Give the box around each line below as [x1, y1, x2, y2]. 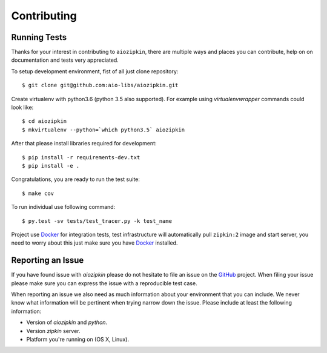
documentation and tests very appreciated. [11, 56, 119, 64]
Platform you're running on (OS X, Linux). [26, 335, 130, 343]
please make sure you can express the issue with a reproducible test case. [11, 279, 197, 287]
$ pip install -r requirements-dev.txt [22, 154, 140, 160]
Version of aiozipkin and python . [26, 318, 108, 326]
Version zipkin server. [26, 327, 81, 334]
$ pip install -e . [22, 162, 80, 169]
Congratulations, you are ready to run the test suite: [11, 176, 140, 183]
